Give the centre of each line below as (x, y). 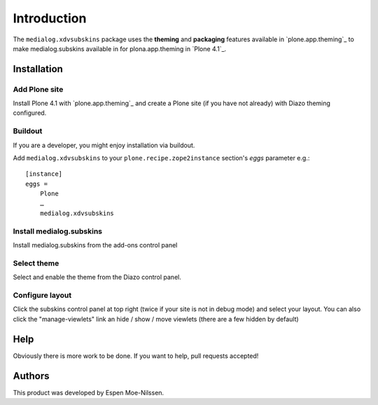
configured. (30, 113)
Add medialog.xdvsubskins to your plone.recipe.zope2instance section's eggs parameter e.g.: (161, 158)
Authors (31, 376)
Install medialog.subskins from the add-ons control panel (95, 245)
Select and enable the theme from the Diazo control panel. (97, 277)
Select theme (36, 263)
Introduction (50, 18)
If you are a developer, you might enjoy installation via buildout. (104, 145)
